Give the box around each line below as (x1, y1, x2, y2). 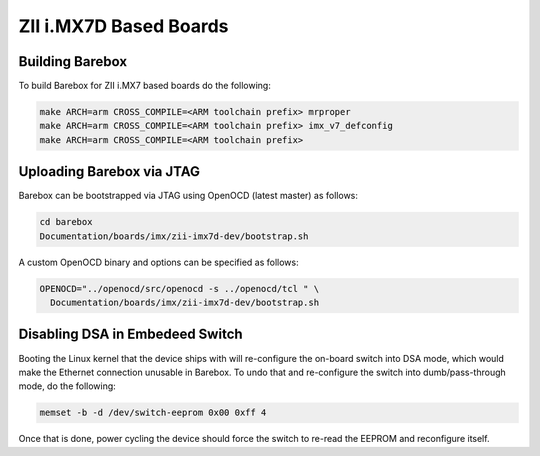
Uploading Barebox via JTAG (18, 163, 200, 180)
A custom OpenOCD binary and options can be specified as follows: (18, 256, 299, 268)
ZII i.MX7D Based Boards (18, 15, 229, 37)
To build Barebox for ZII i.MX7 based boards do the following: (18, 80, 272, 92)
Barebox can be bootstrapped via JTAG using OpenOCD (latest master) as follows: (18, 190, 359, 202)
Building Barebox (18, 53, 128, 70)
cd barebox (39, 216, 93, 228)
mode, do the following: (18, 380, 117, 392)
